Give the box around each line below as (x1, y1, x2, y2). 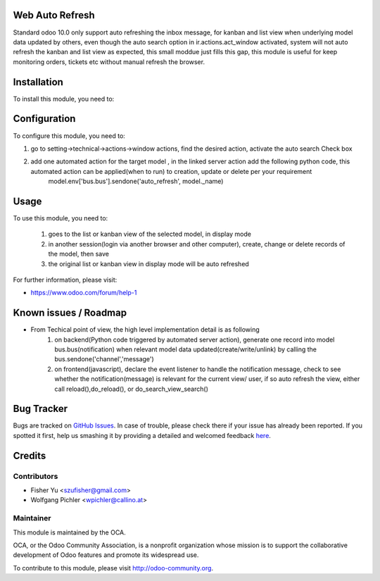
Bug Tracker (13, 403, 68, 415)
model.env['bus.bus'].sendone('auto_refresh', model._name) (48, 177, 224, 186)
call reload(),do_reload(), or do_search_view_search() (54, 385, 209, 393)
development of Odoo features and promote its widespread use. (13, 551, 199, 559)
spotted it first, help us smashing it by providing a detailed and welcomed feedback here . (13, 431, 271, 439)
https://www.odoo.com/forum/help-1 (30, 289, 137, 297)
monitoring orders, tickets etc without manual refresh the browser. (13, 57, 205, 66)
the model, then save (48, 250, 109, 258)
